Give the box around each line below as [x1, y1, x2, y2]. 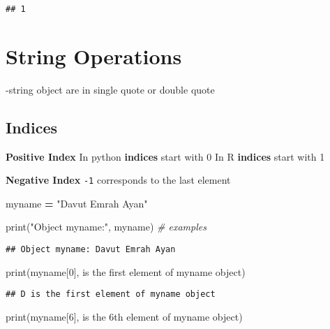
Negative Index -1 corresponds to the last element [6, 173, 231, 187]
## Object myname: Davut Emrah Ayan [6, 244, 176, 255]
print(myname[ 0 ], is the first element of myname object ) [6, 264, 246, 279]
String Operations [6, 41, 182, 70]
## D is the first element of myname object [6, 289, 216, 300]
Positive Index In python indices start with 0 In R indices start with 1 [6, 149, 325, 163]
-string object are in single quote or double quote [6, 82, 215, 96]
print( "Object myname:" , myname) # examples [6, 219, 207, 234]
